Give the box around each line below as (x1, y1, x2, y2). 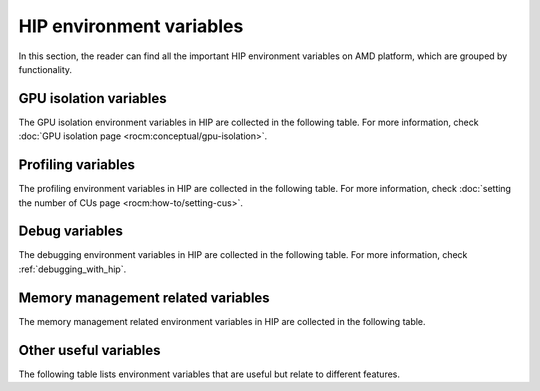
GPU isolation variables (18, 90, 167, 107)
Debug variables (18, 223, 124, 240)
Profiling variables (18, 156, 135, 174)
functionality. (18, 63, 73, 75)
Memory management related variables (18, 289, 270, 306)
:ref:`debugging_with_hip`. (18, 263, 127, 275)
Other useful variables (18, 341, 161, 359)
